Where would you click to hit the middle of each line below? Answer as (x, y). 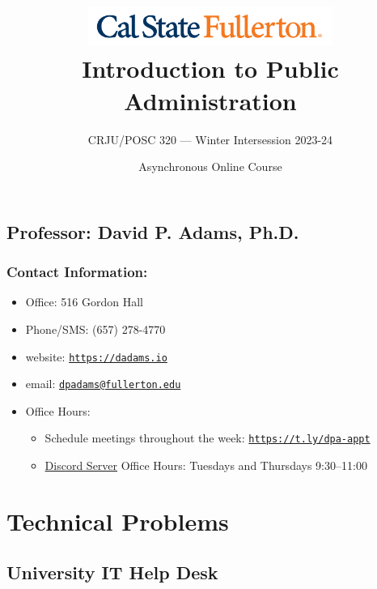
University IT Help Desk (112, 572)
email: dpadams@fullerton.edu (103, 384)
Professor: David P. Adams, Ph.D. (153, 231)
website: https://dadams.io (96, 356)
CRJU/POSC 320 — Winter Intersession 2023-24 (210, 139)
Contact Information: (77, 272)
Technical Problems (118, 521)
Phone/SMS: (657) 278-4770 (95, 329)
